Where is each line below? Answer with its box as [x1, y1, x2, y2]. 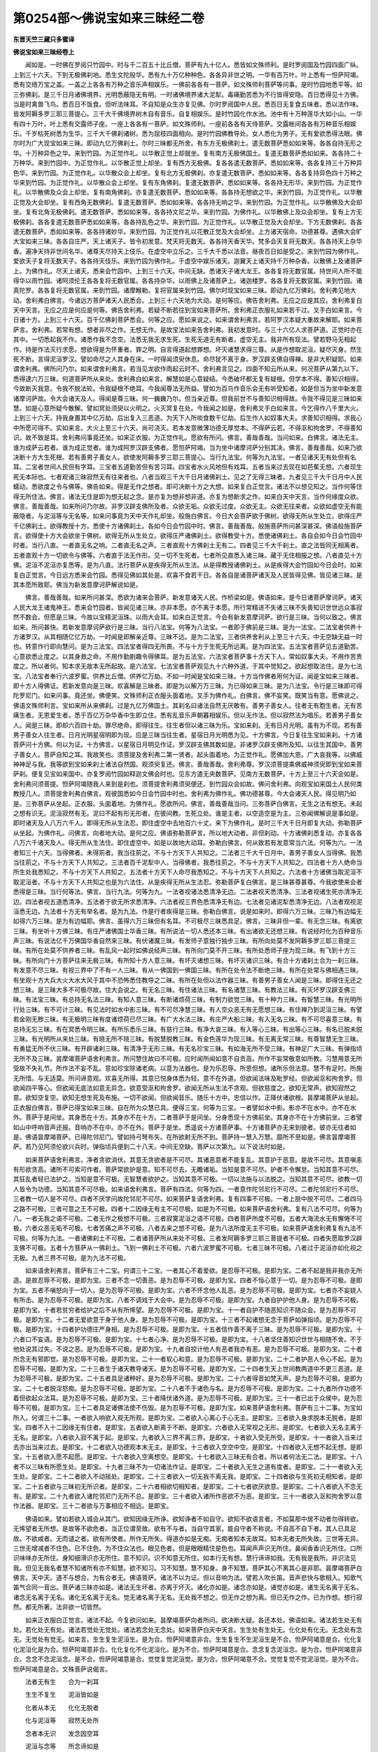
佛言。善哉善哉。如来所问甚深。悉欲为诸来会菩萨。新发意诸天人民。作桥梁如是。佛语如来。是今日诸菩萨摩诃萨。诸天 [24, 593, 363, 602]
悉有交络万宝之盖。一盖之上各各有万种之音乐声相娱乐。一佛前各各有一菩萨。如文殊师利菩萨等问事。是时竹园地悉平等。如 [13, 81, 363, 89]
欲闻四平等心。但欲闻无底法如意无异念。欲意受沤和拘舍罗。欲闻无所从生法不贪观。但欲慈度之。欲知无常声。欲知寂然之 [13, 1083, 356, 1092]
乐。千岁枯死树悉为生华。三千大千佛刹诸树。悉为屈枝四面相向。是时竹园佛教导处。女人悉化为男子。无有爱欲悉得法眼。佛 [13, 130, 363, 138]
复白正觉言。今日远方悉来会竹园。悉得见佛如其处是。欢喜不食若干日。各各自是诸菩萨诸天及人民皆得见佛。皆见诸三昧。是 [13, 570, 363, 579]
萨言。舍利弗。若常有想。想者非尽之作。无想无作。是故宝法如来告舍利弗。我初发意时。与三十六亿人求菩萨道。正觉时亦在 [13, 325, 363, 334]
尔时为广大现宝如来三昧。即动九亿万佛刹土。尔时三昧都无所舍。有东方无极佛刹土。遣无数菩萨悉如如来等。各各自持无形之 [13, 139, 363, 147]
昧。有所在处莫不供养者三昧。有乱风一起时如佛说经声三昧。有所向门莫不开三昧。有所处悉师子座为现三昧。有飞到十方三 [13, 946, 356, 954]
